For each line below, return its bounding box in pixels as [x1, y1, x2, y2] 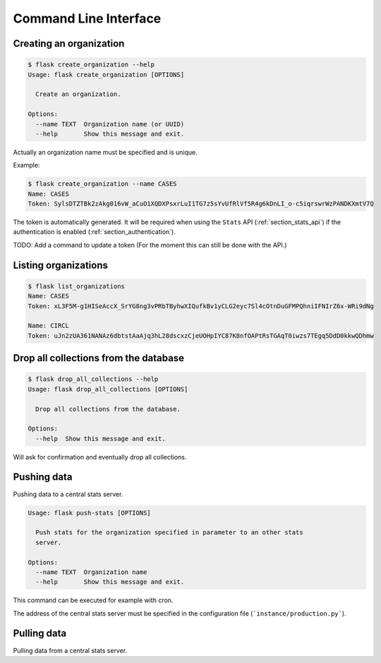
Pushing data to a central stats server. [13, 490, 123, 498]
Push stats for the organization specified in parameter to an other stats [35, 529, 303, 536]
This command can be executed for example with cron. [13, 596, 174, 604]
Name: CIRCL [28, 322, 70, 330]
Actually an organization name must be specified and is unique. [13, 148, 198, 156]
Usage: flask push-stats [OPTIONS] [28, 509, 151, 517]
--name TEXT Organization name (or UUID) [35, 120, 185, 128]
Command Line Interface [13, 11, 162, 26]
